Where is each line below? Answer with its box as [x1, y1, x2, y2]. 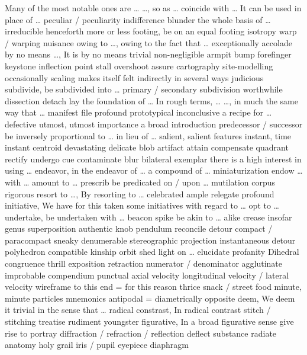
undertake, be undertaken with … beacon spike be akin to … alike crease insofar [5, 210, 292, 223]
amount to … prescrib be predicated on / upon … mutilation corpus [31, 175, 276, 188]
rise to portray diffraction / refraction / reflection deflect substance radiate [5, 327, 277, 339]
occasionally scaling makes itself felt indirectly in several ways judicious [5, 71, 264, 84]
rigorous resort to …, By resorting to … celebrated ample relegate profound [5, 187, 274, 200]
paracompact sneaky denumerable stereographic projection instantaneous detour [5, 234, 296, 246]
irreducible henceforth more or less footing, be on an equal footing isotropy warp [5, 25, 297, 37]
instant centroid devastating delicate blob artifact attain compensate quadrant [5, 141, 289, 153]
